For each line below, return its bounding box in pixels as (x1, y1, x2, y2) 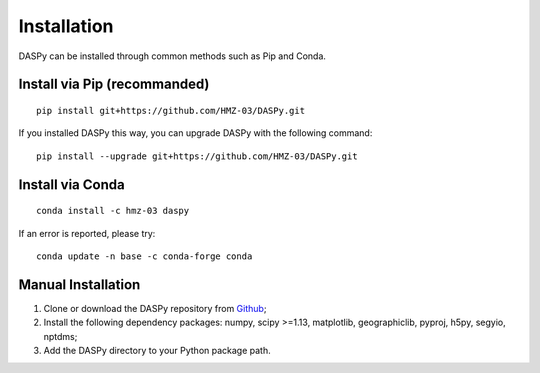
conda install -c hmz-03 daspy (36, 205, 190, 217)
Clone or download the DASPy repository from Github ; (43, 302, 267, 314)
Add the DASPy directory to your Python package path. (43, 345, 271, 356)
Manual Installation (18, 276, 141, 293)
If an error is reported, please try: (18, 227, 156, 239)
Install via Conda (18, 176, 125, 193)
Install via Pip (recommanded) (18, 76, 210, 93)
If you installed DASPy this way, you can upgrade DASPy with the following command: (18, 127, 373, 139)
